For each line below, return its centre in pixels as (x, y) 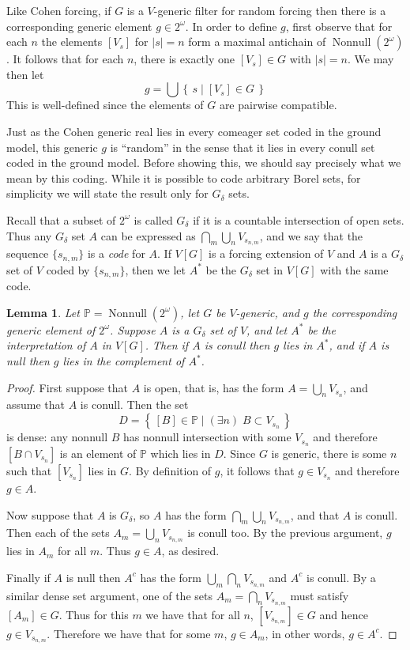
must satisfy (320, 595)
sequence (28, 253)
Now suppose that (50, 514)
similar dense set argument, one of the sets (109, 595)
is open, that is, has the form (214, 387)
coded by (68, 269)
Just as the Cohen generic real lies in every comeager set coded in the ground (194, 131)
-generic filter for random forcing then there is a (270, 10)
